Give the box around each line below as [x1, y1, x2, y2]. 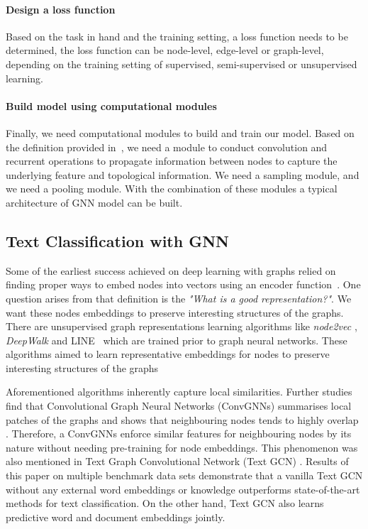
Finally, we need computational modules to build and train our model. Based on [6, 125, 355, 140]
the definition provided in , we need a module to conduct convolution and [6, 139, 328, 154]
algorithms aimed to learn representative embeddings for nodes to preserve [6, 347, 330, 361]
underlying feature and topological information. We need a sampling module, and [6, 167, 359, 182]
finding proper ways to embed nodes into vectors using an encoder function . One [6, 277, 361, 292]
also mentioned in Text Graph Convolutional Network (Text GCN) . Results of [6, 454, 349, 469]
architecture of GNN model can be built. [6, 195, 183, 209]
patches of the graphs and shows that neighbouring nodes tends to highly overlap [6, 412, 359, 427]
